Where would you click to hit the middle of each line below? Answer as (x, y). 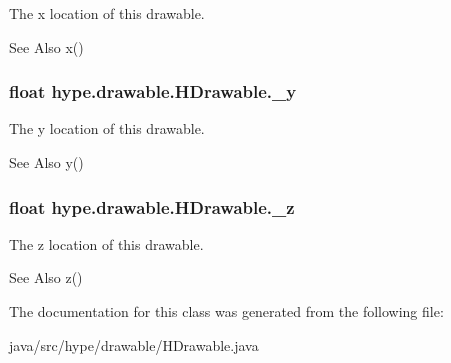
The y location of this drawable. (107, 128)
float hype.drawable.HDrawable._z (152, 206)
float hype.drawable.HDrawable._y (153, 91)
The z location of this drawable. (106, 243)
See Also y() (46, 162)
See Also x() (46, 46)
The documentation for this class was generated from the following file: (226, 311)
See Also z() (46, 277)
